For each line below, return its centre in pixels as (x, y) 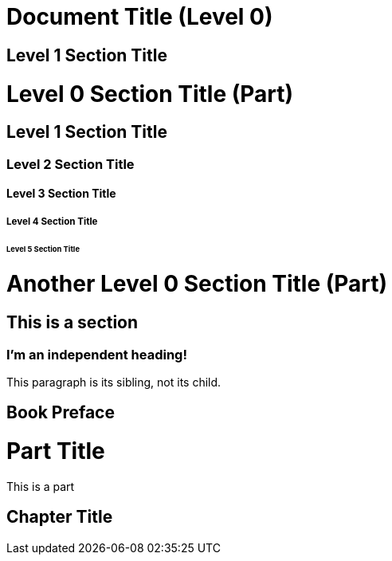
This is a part (41, 486)
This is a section (73, 323)
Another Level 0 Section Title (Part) (197, 284)
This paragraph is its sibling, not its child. (114, 382)
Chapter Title (60, 517)
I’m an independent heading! (97, 354)
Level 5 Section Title (43, 249)
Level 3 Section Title (61, 194)
